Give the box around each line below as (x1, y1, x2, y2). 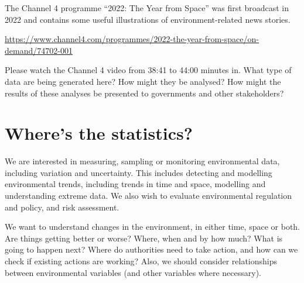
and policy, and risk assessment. (5, 201, 119, 213)
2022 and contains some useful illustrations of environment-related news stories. (5, 13, 291, 25)
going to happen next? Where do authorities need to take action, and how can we (5, 243, 298, 256)
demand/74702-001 (5, 44, 73, 56)
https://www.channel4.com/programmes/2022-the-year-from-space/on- (5, 33, 259, 45)
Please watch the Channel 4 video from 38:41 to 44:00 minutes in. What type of (5, 64, 292, 76)
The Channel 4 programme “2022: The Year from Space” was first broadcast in (5, 2, 289, 13)
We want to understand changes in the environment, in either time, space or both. (5, 220, 300, 233)
